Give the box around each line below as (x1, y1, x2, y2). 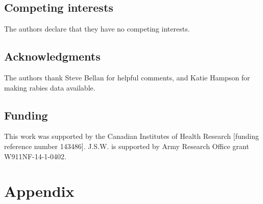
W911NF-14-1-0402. (4, 151, 66, 161)
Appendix (4, 181, 75, 201)
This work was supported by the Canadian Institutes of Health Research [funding (4, 131, 259, 141)
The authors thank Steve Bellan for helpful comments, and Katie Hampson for (4, 72, 250, 82)
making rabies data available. (4, 82, 95, 93)
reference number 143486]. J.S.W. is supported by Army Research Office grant (4, 140, 249, 151)
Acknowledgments (4, 48, 101, 64)
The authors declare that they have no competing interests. (4, 23, 190, 34)
